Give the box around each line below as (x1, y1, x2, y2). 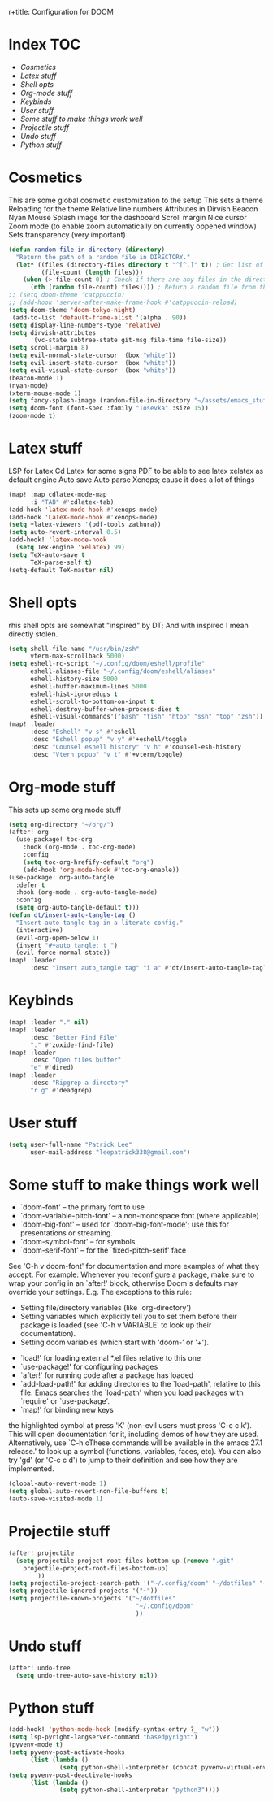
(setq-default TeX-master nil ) (8, 566, 115, 574)
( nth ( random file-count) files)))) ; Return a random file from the (29, 284, 271, 292)
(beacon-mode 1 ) (8, 374, 63, 382)
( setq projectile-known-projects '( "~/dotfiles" (8, 1595, 176, 1603)
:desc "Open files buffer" (29, 1056, 122, 1064)
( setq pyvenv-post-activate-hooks (8, 1748, 126, 1756)
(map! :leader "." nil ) (8, 1018, 89, 1027)
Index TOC (8, 36, 81, 54)
